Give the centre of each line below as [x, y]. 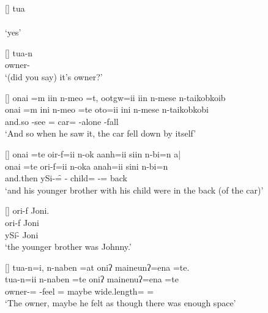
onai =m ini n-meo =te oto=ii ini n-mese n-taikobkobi [107, 109]
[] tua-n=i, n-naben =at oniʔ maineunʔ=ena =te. [97, 267]
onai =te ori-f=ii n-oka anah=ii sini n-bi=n [87, 166]
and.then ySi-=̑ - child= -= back [66, 178]
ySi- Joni [22, 234]
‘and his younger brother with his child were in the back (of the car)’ [134, 190]
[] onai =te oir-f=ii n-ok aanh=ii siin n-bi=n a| [93, 153]
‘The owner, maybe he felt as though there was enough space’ [121, 303]
